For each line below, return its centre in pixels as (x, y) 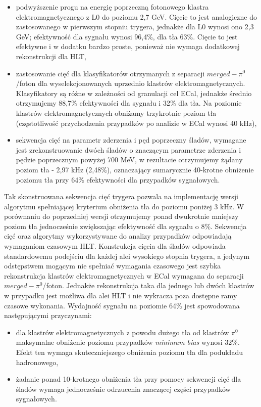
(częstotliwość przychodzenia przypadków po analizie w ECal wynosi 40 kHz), (136, 123)
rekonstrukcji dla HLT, (51, 56)
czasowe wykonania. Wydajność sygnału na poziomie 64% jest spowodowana (122, 305)
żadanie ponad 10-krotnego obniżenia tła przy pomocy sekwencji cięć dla (128, 379)
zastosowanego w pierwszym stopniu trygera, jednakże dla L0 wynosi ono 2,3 (135, 27)
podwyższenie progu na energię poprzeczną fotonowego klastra (112, 7)
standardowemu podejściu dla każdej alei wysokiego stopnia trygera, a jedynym (127, 256)
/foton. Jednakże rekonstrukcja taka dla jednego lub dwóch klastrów (148, 285)
